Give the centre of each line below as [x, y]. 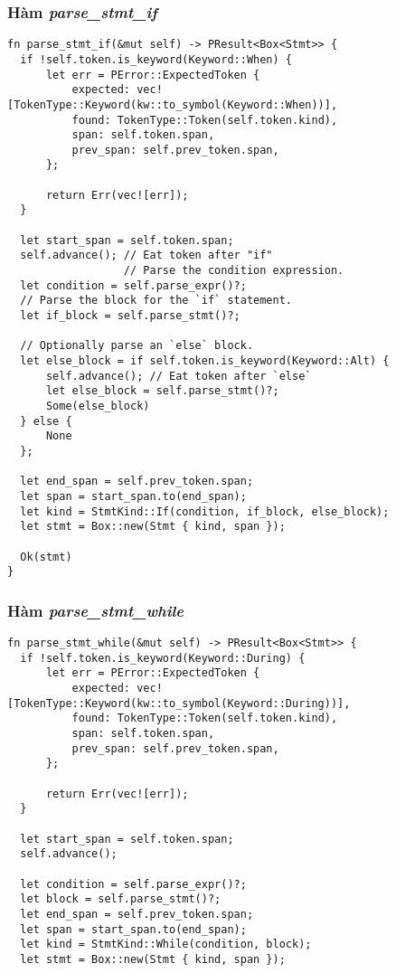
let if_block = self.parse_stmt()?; [130, 316]
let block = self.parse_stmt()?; [121, 899]
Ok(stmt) [46, 557]
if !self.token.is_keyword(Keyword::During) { [163, 658]
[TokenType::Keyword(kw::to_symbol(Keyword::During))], [179, 703]
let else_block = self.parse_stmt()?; [162, 391]
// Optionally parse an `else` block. [137, 346]
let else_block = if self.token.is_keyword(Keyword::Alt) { [205, 361]
